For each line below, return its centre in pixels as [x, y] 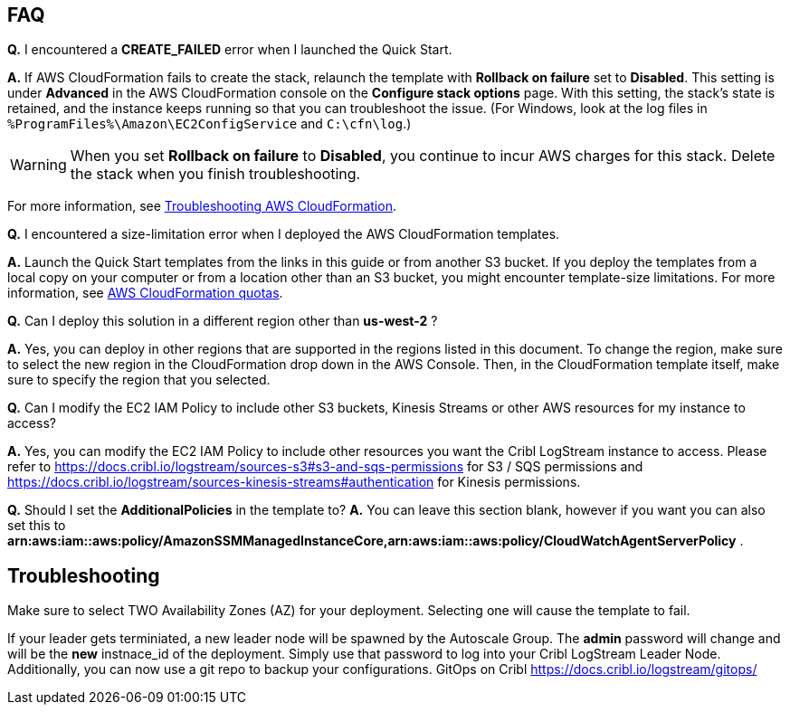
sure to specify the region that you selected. [139, 380]
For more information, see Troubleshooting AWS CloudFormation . [202, 206]
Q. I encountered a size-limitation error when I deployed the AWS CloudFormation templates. [284, 234]
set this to [37, 526]
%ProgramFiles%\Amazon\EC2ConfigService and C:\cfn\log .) [209, 124]
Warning [38, 165]
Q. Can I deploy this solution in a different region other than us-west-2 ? [223, 321]
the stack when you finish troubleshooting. [215, 174]
